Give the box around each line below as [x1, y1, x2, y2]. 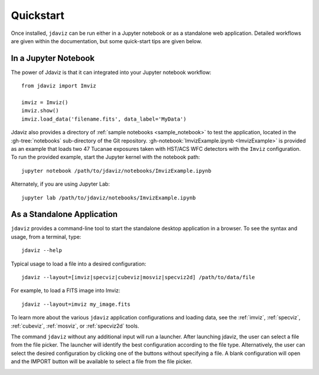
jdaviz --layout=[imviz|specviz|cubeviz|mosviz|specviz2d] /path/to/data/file [21, 274, 255, 280]
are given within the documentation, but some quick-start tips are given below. [11, 37, 202, 44]
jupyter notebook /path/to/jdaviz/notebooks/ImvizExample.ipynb [21, 167, 212, 174]
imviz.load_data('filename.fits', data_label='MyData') [21, 115, 187, 122]
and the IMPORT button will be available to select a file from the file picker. [11, 358, 193, 365]
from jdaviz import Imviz [21, 83, 97, 89]
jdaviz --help [21, 247, 62, 254]
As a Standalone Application [11, 209, 118, 219]
